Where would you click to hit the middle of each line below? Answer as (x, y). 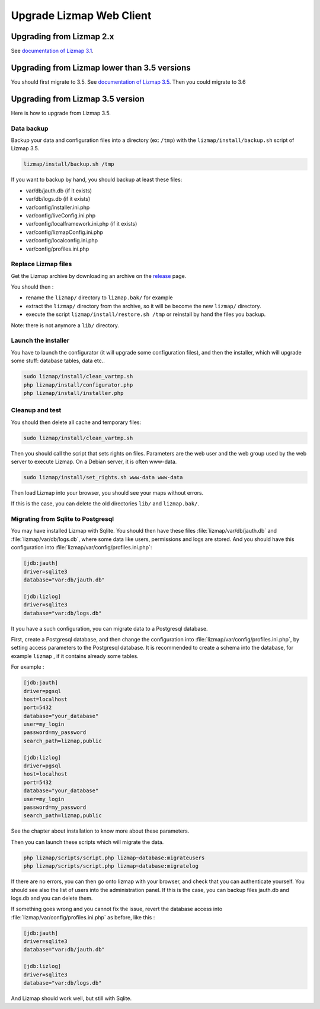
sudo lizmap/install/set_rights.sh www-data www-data (103, 477)
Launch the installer (40, 340)
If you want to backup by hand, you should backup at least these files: (97, 180)
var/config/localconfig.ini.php (62, 241)
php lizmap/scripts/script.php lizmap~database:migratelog (111, 866)
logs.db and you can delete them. (52, 898)
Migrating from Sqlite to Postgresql (63, 519)
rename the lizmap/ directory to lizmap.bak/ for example (99, 298)
